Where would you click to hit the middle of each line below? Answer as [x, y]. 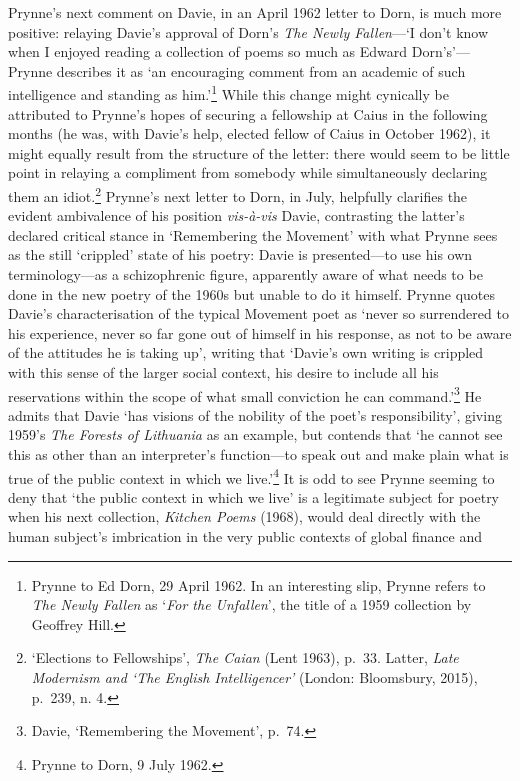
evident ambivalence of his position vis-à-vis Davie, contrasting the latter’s [236, 215]
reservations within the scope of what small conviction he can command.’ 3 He [245, 394]
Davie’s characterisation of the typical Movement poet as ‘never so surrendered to [258, 313]
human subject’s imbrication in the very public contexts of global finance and [245, 536]
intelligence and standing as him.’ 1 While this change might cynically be [228, 93]
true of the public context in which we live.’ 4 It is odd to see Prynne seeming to [251, 476]
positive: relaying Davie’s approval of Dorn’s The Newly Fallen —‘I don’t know [248, 31]
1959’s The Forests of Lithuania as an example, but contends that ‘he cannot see [255, 434]
